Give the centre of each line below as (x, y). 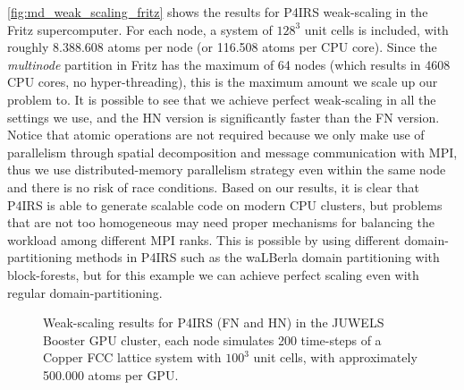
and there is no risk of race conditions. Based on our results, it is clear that (214, 187)
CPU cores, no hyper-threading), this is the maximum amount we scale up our (223, 82)
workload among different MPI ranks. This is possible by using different (204, 239)
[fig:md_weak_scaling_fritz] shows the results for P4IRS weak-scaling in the (218, 12)
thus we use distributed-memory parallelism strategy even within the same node (227, 170)
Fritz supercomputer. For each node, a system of (140, 29)
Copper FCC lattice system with (132, 357)
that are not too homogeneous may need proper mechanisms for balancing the (221, 222)
